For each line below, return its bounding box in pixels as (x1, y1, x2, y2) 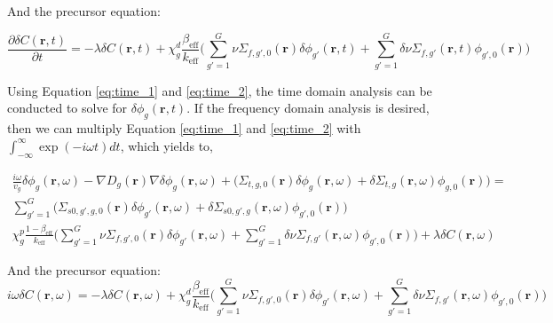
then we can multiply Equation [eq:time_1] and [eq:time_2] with (7, 119, 361, 138)
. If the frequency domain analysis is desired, (186, 98, 430, 117)
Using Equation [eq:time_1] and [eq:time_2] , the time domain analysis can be (7, 81, 432, 99)
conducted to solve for (7, 98, 128, 117)
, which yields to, (120, 136, 213, 154)
